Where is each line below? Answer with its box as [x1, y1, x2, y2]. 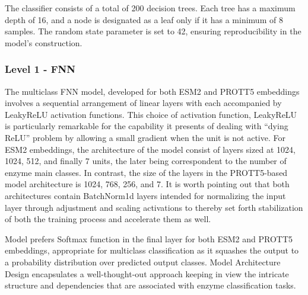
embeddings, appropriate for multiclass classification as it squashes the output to [5, 244, 299, 256]
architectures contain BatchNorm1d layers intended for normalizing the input [5, 189, 286, 201]
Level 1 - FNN [5, 62, 75, 76]
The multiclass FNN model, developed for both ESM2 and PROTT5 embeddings [5, 85, 300, 97]
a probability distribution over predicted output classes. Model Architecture [5, 255, 281, 268]
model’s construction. [5, 36, 82, 49]
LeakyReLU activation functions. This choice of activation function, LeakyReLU [5, 108, 297, 120]
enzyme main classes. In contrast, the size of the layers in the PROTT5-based [5, 166, 288, 178]
